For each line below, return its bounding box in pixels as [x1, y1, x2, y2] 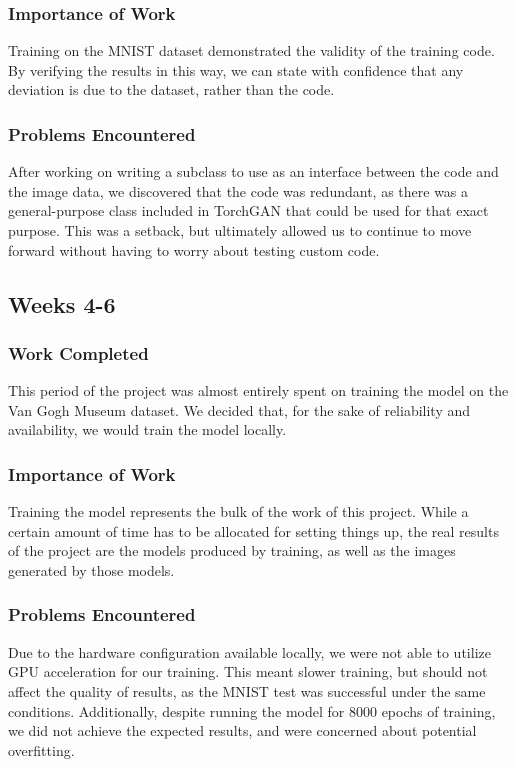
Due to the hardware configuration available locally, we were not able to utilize [8, 641, 491, 662]
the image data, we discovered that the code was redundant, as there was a [8, 180, 469, 201]
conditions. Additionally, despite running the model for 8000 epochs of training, [8, 700, 496, 721]
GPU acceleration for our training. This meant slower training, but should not [8, 661, 488, 682]
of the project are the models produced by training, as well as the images [8, 540, 456, 561]
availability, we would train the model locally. [8, 419, 287, 440]
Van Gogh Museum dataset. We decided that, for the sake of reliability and [8, 399, 471, 420]
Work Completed [8, 340, 149, 365]
